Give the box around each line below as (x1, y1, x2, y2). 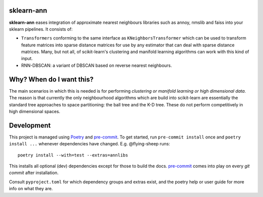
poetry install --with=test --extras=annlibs (18, 152, 129, 158)
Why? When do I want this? (9, 75, 94, 83)
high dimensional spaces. (9, 108, 60, 114)
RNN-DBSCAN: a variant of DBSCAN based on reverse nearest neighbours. (21, 62, 172, 68)
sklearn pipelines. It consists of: (9, 26, 73, 32)
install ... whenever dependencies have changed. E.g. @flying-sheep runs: (9, 141, 170, 147)
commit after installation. (9, 170, 59, 176)
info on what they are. (9, 186, 53, 192)
